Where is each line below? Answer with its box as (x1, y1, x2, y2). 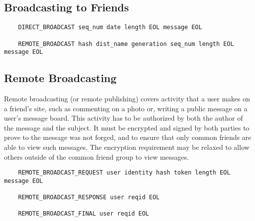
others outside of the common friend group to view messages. (4, 151, 189, 162)
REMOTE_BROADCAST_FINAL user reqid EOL (18, 210, 149, 218)
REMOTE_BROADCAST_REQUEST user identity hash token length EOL (18, 169, 231, 177)
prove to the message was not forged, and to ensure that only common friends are (4, 132, 252, 142)
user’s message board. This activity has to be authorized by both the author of (4, 113, 243, 123)
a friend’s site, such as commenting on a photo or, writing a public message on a (4, 103, 248, 113)
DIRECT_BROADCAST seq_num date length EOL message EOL (18, 24, 202, 31)
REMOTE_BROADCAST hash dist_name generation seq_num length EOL (18, 40, 234, 47)
